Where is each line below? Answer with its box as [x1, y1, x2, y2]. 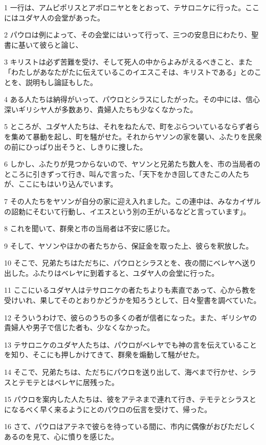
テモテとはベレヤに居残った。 [18, 376, 119, 387]
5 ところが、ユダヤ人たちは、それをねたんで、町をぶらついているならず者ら [4, 121, 260, 132]
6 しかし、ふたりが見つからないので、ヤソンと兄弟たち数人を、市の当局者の [4, 158, 261, 169]
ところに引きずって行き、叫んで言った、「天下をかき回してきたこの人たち [4, 168, 250, 179]
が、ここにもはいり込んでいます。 [4, 178, 118, 189]
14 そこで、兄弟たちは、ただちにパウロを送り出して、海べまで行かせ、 [4, 367, 242, 377]
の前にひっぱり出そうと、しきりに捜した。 [4, 141, 147, 152]
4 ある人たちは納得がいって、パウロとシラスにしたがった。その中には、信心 [4, 94, 260, 105]
